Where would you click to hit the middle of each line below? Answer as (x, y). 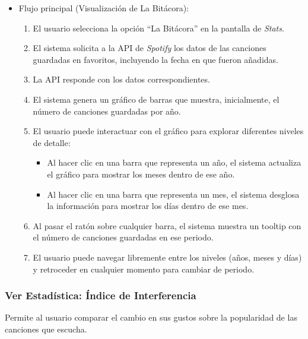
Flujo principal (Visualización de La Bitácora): (104, 8)
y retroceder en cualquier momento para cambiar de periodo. (144, 269)
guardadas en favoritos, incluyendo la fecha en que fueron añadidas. (155, 59)
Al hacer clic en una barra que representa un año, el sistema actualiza (174, 162)
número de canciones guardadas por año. (107, 111)
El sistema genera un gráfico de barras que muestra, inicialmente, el (156, 99)
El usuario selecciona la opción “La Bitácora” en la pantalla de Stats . (158, 28)
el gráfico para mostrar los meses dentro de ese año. (141, 174)
